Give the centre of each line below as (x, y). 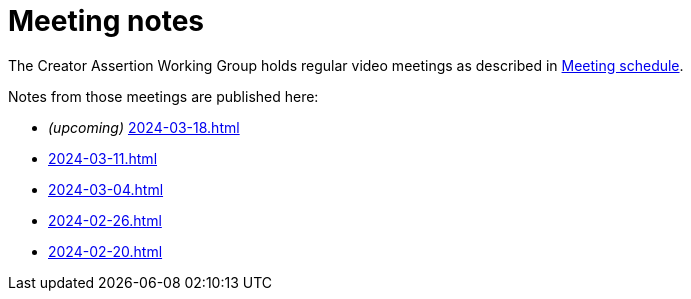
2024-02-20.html (105, 251)
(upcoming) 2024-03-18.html (144, 127)
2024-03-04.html (106, 189)
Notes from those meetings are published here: (163, 96)
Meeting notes (106, 21)
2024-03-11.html (103, 158)
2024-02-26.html (105, 220)
